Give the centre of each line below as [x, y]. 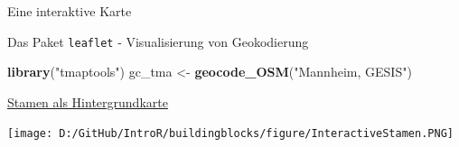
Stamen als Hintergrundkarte [88, 101]
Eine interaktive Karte [70, 11]
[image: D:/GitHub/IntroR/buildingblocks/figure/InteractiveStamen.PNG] [230, 134]
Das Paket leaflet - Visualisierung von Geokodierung [158, 41]
